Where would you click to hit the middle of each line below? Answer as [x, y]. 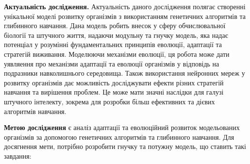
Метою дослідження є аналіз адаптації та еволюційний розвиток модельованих [122, 127]
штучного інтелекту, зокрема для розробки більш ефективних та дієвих [109, 101]
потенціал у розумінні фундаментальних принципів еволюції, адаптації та [113, 44]
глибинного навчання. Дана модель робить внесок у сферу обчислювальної [115, 25]
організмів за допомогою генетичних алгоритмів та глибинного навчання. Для [119, 137]
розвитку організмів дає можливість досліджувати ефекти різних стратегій [114, 82]
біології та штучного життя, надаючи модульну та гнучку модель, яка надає [116, 35]
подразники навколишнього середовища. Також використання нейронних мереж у [125, 73]
